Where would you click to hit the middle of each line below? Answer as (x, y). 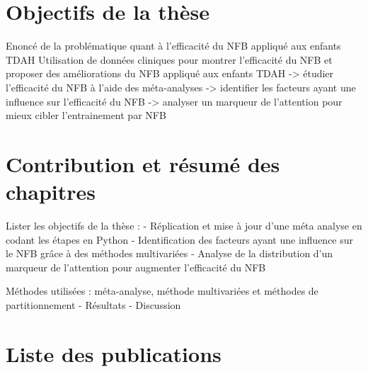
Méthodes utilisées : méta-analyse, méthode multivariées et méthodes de (162, 291)
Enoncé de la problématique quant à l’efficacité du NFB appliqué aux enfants (173, 46)
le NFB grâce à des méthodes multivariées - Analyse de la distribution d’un (169, 253)
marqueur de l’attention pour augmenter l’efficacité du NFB (136, 267)
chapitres (51, 192)
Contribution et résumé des (143, 163)
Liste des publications (114, 353)
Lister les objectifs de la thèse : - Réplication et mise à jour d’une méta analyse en (184, 225)
